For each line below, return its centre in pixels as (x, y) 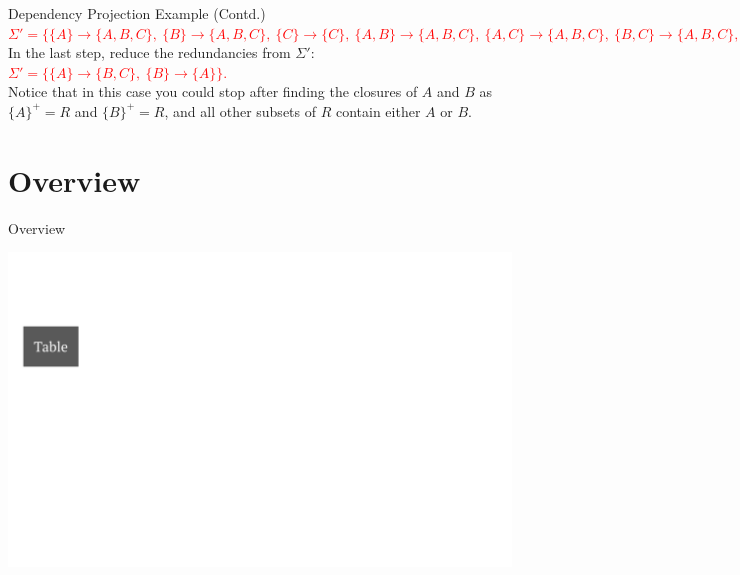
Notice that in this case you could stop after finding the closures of (213, 91)
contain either (378, 110)
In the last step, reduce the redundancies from (149, 52)
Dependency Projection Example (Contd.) (137, 13)
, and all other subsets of (240, 110)
